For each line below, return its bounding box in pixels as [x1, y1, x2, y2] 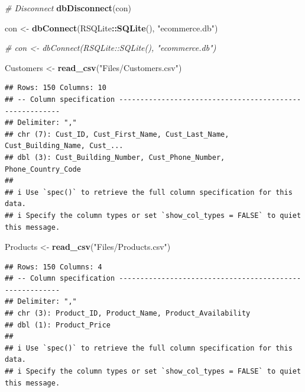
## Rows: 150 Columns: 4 [5, 262, 102, 271]
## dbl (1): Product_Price [5, 320, 111, 329]
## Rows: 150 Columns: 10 [5, 83, 106, 92]
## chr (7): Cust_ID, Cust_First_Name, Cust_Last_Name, [5, 130, 229, 139]
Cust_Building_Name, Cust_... [5, 142, 124, 150]
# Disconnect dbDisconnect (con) [5, 2, 132, 14]
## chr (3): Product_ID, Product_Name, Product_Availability [5, 309, 251, 318]
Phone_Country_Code [5, 165, 81, 173]
